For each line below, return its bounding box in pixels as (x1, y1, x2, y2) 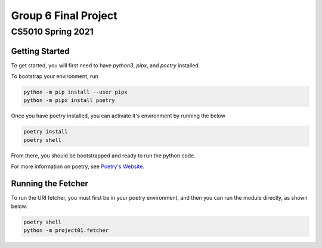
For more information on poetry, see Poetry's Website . (11, 163, 144, 170)
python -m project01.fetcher (23, 227, 109, 234)
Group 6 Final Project (11, 9, 117, 22)
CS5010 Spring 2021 (11, 26, 94, 37)
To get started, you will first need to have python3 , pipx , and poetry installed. (11, 61, 200, 69)
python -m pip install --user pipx (23, 89, 128, 95)
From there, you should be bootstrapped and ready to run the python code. (11, 152, 196, 159)
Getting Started (11, 46, 70, 56)
